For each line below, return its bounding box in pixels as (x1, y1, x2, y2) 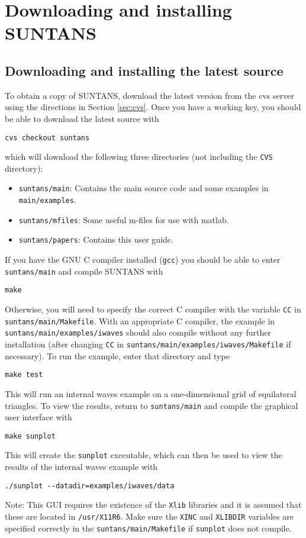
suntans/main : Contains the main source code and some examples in (18, 182, 269, 194)
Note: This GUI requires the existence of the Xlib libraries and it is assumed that (5, 498, 302, 511)
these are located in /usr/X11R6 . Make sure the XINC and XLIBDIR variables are (5, 510, 294, 522)
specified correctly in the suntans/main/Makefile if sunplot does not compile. (5, 521, 292, 534)
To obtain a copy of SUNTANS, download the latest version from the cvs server (5, 89, 294, 101)
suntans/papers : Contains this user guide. (18, 233, 173, 246)
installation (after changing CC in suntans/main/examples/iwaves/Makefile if (5, 338, 291, 350)
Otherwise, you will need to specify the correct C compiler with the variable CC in (5, 303, 301, 315)
